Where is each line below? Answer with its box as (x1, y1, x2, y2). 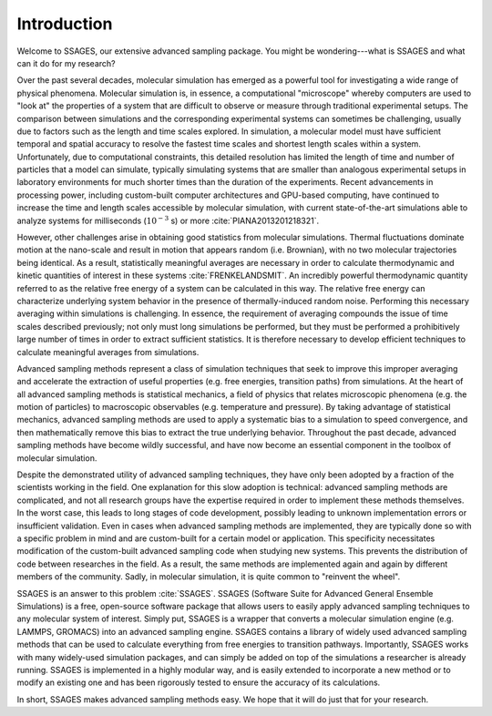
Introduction (16, 14, 113, 34)
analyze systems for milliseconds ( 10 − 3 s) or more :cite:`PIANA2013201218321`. (16, 214, 320, 226)
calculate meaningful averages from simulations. (16, 346, 200, 357)
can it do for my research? (16, 57, 116, 68)
